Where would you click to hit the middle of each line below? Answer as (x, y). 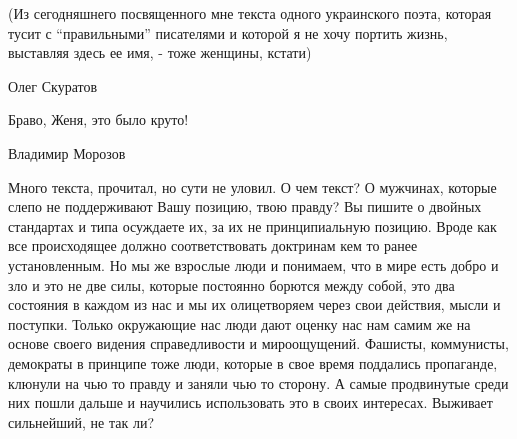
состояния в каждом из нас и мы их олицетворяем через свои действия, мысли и (254, 304)
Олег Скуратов (53, 85)
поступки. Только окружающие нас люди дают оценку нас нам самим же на (239, 323)
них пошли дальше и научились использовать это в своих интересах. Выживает (250, 402)
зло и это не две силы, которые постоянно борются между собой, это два (231, 284)
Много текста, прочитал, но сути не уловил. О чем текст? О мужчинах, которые (252, 186)
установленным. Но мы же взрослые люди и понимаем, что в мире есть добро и (253, 264)
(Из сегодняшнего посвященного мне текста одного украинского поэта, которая (250, 13)
